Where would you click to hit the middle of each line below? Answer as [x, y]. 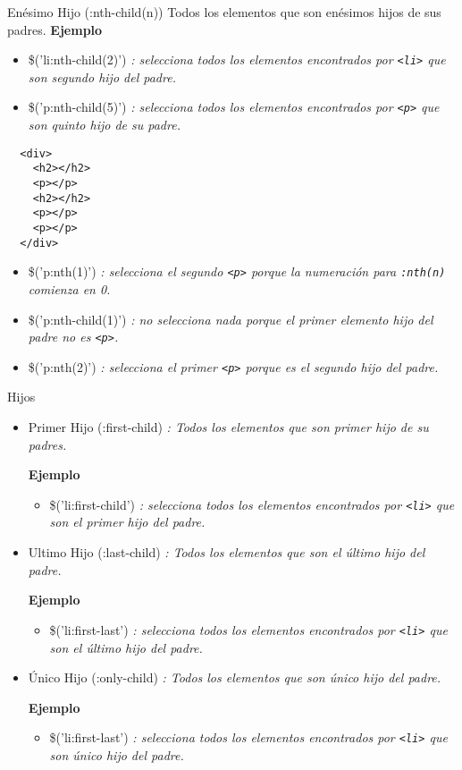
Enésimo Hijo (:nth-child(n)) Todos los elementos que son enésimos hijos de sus [224, 12]
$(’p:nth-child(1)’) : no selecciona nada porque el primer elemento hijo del [231, 319]
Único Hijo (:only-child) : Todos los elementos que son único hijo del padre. [235, 677]
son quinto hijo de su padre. [104, 125]
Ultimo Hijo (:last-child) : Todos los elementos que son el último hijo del [227, 552]
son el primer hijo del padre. [127, 522]
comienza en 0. [69, 288]
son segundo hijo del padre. [102, 76]
